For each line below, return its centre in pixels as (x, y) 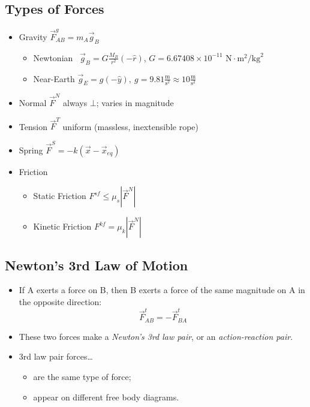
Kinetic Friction (62, 226)
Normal (33, 103)
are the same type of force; (82, 376)
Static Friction (60, 196)
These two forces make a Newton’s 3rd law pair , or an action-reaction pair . (156, 336)
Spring (31, 150)
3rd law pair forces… (56, 356)
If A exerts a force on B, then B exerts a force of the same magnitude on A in (162, 290)
